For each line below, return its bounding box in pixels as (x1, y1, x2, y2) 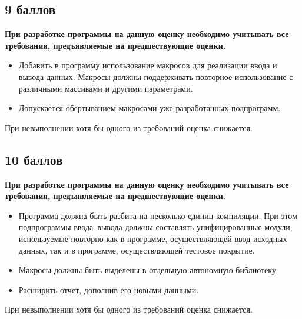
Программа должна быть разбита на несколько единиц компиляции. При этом (18, 209, 297, 221)
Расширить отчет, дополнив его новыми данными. (18, 283, 199, 295)
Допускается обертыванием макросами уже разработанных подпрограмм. (18, 102, 281, 114)
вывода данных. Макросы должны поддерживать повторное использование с (18, 70, 293, 82)
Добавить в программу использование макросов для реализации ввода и (18, 59, 277, 71)
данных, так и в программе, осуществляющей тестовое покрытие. (18, 244, 255, 256)
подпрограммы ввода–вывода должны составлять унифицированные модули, (18, 221, 293, 233)
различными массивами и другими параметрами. (18, 82, 193, 94)
